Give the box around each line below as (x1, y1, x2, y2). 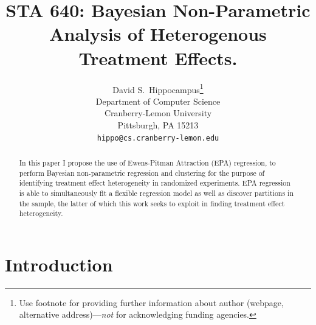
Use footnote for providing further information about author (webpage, (19, 296, 284, 309)
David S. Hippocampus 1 (112, 81, 204, 96)
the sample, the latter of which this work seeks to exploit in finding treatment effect (19, 198, 285, 208)
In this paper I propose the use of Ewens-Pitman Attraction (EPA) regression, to (19, 157, 276, 167)
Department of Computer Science (95, 94, 221, 107)
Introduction (5, 251, 113, 276)
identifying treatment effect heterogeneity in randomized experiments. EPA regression (19, 178, 290, 188)
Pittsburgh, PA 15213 (117, 118, 199, 131)
